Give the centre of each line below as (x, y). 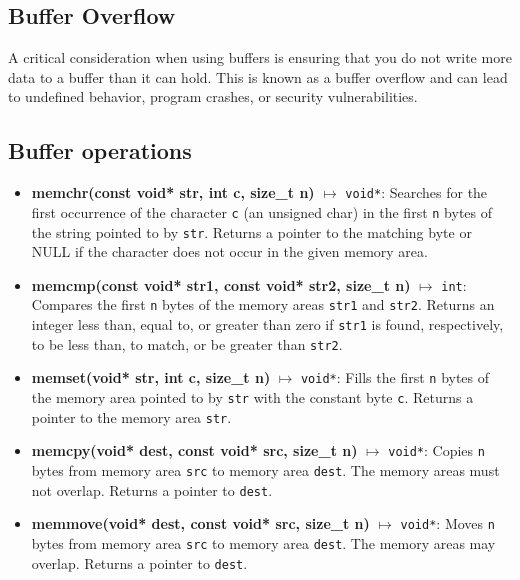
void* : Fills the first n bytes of (395, 377)
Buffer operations (100, 150)
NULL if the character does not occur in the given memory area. (229, 251)
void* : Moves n (447, 523)
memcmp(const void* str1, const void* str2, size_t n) (221, 284)
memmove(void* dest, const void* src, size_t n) (200, 523)
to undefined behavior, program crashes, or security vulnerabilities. (213, 96)
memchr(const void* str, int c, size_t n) (173, 192)
